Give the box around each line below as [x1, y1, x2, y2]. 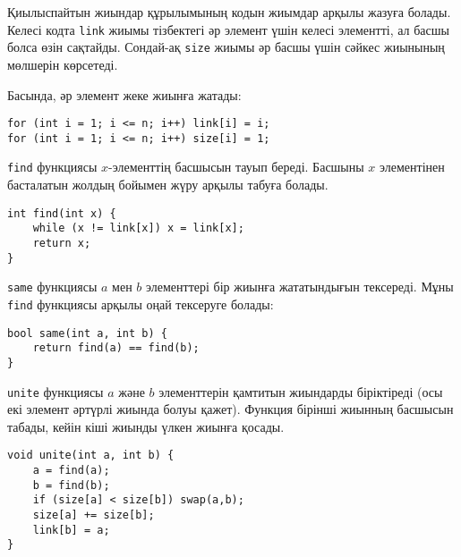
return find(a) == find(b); [32, 342, 200, 355]
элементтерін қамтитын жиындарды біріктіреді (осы [158, 382, 443, 401]
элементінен [380, 157, 445, 176]
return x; [32, 236, 91, 249]
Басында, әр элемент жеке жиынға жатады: [7, 85, 242, 104]
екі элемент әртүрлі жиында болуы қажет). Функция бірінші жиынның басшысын [7, 400, 454, 418]
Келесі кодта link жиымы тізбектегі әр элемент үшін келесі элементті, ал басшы [7, 20, 449, 38]
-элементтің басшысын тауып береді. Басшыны [108, 157, 364, 176]
